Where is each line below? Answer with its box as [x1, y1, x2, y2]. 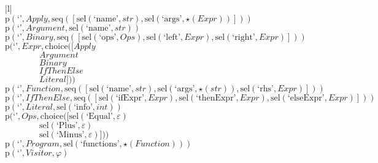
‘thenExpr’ [196, 93, 236, 102]
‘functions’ [80, 139, 120, 148]
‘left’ [163, 32, 181, 42]
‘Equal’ [86, 112, 113, 121]
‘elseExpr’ [287, 93, 325, 102]
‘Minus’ [56, 130, 85, 139]
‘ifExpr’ [115, 93, 144, 102]
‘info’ [74, 102, 93, 112]
